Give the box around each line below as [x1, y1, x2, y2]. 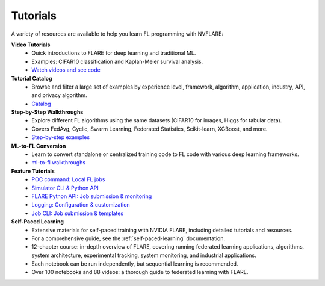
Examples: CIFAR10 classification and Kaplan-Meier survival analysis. [31, 58, 203, 65]
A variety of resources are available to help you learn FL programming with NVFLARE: [11, 30, 224, 37]
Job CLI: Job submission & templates [31, 210, 123, 217]
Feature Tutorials [11, 167, 55, 175]
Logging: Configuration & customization [31, 201, 131, 208]
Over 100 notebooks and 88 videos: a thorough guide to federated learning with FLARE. [31, 269, 249, 276]
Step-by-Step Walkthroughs [11, 108, 84, 116]
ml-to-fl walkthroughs [31, 159, 86, 166]
